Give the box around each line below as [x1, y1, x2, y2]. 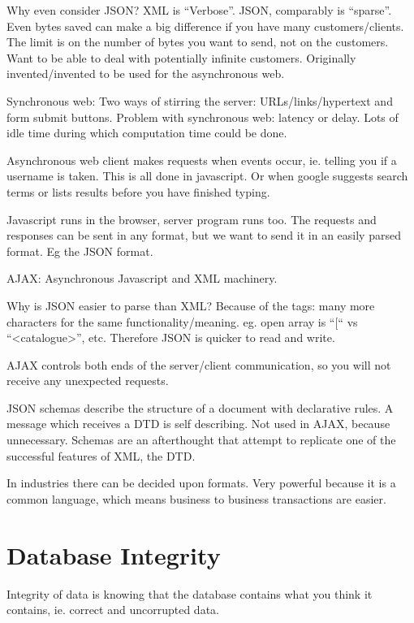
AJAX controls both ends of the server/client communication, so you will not [6, 356, 391, 373]
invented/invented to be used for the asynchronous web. [6, 65, 285, 82]
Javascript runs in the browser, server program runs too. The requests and [6, 210, 377, 227]
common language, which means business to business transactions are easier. [6, 490, 386, 507]
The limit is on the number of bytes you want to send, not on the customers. [6, 33, 389, 50]
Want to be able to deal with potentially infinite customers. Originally [6, 49, 356, 66]
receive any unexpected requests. [6, 372, 169, 389]
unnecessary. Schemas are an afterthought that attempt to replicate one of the [6, 431, 396, 448]
